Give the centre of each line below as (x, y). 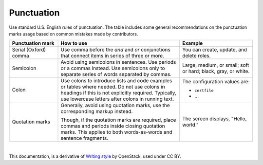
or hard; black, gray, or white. (216, 72)
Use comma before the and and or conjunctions (115, 50)
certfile (204, 90)
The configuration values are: (216, 81)
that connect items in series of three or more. (113, 56)
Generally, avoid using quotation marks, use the (115, 106)
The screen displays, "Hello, (215, 119)
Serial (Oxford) (29, 50)
